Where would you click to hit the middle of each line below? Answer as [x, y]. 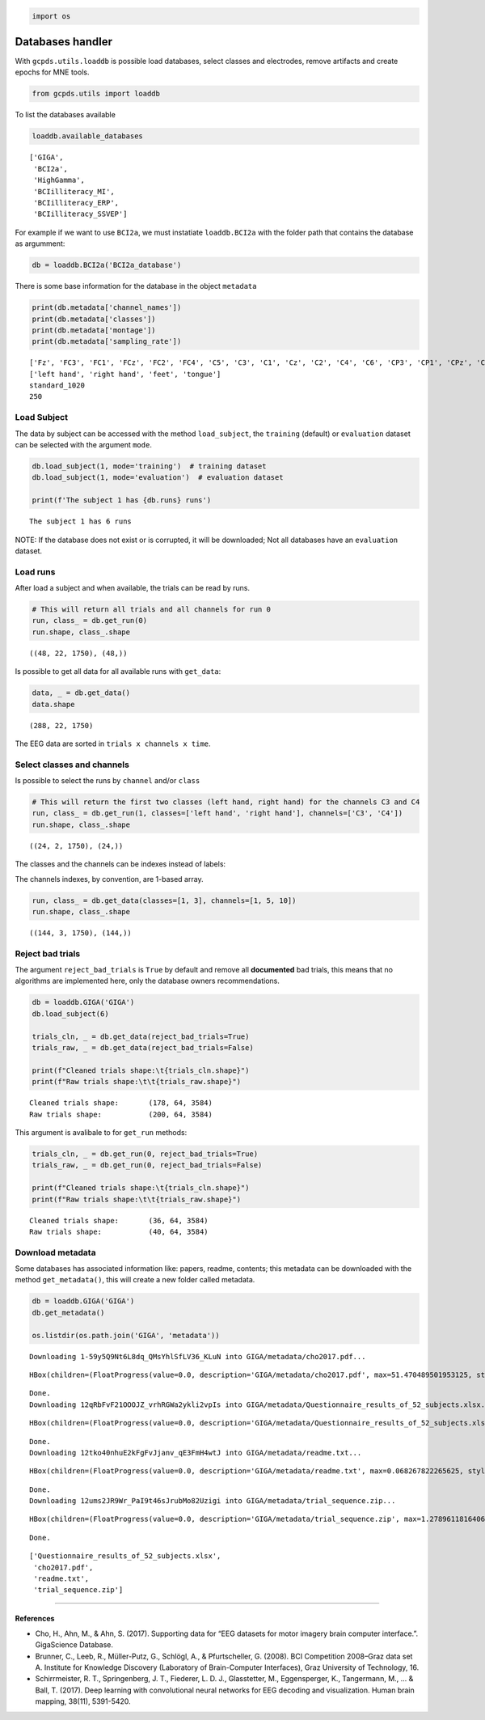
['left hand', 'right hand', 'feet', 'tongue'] [125, 374]
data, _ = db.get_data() [81, 693]
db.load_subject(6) [70, 1014]
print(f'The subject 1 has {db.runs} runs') [122, 500]
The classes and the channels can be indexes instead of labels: [120, 864]
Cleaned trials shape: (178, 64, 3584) [121, 1103]
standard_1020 [57, 386]
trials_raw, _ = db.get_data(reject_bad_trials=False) [143, 1048]
